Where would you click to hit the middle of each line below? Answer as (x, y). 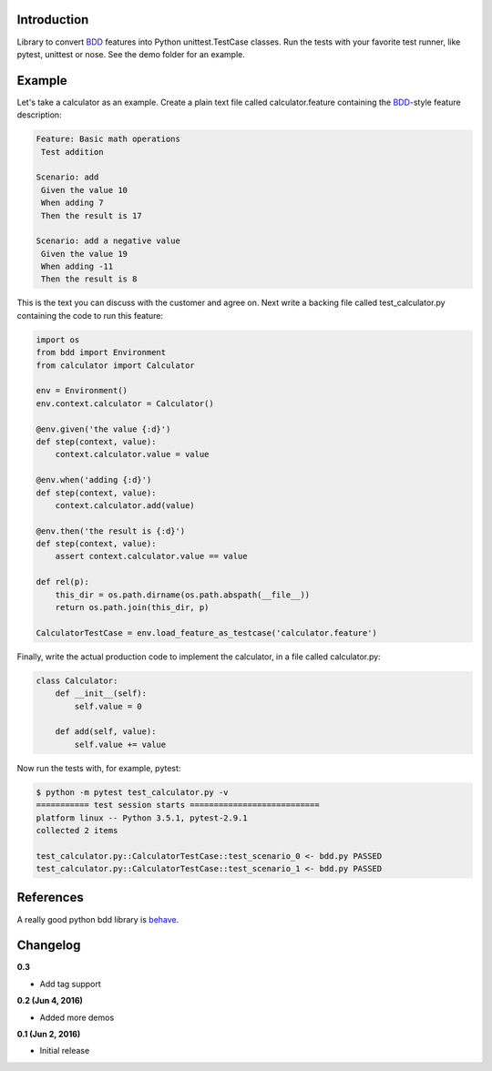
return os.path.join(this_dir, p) (132, 607)
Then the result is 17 (92, 215)
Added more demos (77, 1017)
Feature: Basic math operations (108, 139)
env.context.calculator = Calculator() (125, 403)
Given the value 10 (84, 190)
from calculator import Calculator (115, 365)
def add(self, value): (106, 732)
